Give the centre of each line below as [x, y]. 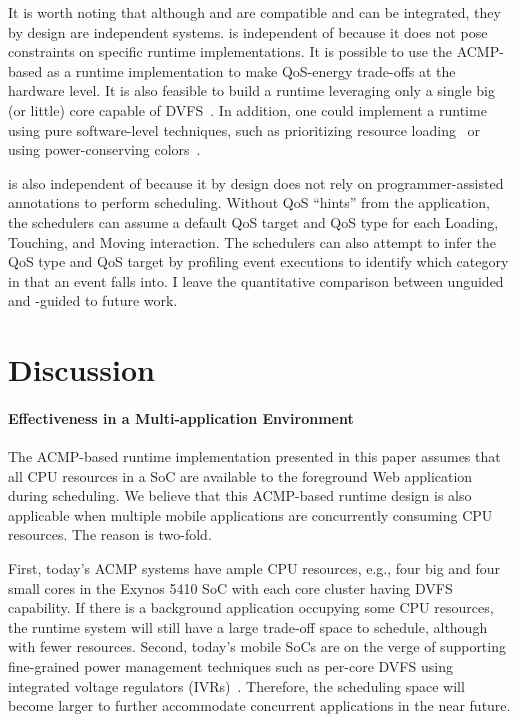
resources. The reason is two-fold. [110, 534]
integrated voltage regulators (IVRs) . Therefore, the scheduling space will [236, 685]
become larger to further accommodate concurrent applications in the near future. [259, 705]
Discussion [81, 369]
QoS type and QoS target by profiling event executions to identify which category [258, 261]
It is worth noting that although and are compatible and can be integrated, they [254, 12]
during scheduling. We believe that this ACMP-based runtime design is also [240, 495]
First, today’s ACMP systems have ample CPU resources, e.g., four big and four [254, 568]
